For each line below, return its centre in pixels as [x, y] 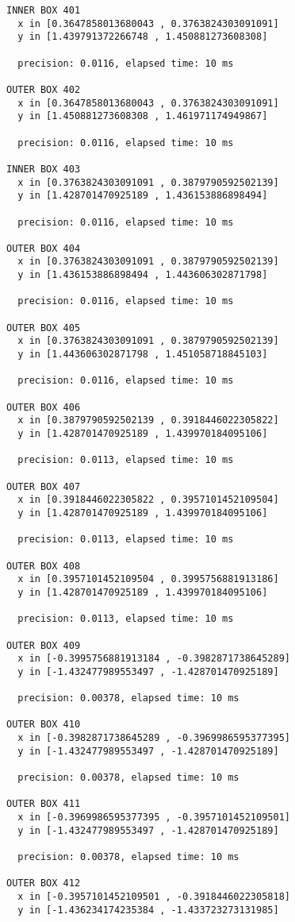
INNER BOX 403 [44, 169]
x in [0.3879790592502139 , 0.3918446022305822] [148, 420]
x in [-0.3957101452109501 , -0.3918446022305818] [154, 896]
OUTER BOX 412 [44, 883]
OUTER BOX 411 [44, 804]
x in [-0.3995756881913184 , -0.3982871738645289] [154, 659]
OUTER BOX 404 [44, 248]
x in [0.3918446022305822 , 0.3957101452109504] [148, 500]
